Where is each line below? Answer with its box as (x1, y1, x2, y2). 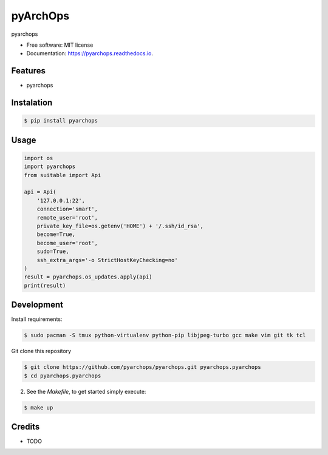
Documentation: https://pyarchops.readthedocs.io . (26, 50, 153, 57)
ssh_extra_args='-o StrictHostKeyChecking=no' (36, 257, 179, 263)
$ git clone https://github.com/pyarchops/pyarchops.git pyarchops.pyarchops (24, 364, 261, 371)
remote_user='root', (36, 214, 98, 221)
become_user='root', (36, 240, 98, 246)
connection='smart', (36, 206, 98, 212)
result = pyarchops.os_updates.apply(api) (24, 274, 152, 280)
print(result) (24, 282, 66, 289)
